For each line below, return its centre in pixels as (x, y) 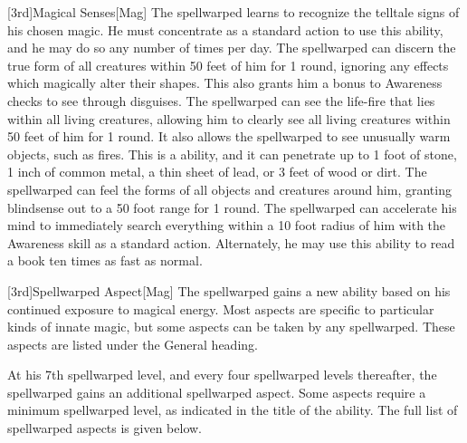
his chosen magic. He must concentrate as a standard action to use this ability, (225, 29)
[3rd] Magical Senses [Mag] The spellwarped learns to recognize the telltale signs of (233, 12)
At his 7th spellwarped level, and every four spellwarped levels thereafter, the (222, 375)
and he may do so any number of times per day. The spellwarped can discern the (232, 48)
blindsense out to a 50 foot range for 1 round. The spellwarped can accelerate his (232, 207)
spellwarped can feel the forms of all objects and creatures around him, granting (229, 189)
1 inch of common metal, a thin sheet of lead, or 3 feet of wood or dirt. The (217, 172)
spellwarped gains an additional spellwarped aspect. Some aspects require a (217, 392)
